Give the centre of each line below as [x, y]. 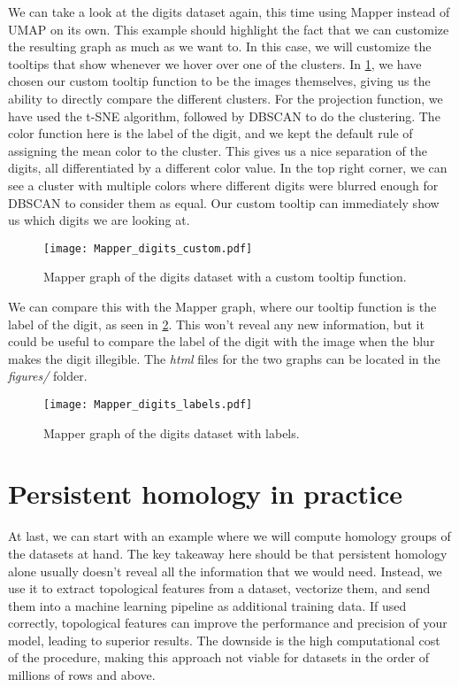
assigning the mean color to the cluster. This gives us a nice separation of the [218, 150]
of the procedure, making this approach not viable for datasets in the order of [219, 657]
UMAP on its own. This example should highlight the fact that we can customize [229, 29]
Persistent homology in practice [205, 494]
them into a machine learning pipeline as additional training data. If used [207, 605]
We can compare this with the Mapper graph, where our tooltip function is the [222, 306]
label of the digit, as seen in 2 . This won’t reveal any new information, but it [216, 324]
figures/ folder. [48, 376]
